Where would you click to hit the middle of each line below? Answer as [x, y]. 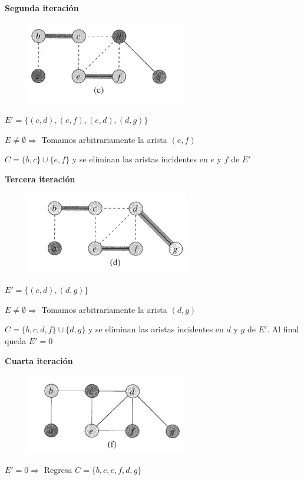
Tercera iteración [40, 179]
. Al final [283, 329]
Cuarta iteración [39, 360]
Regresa [58, 469]
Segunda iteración [42, 8]
